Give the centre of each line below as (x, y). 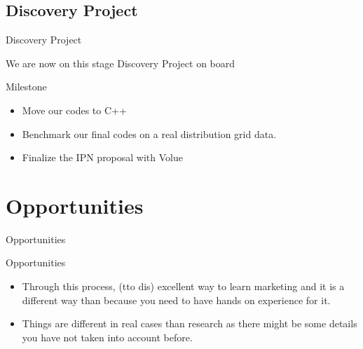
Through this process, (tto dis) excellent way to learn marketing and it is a (183, 286)
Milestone (26, 87)
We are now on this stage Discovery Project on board (121, 63)
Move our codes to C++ (74, 110)
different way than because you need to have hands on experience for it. (176, 300)
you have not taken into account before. (107, 337)
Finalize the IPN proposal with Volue (102, 157)
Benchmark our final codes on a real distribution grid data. (149, 134)
